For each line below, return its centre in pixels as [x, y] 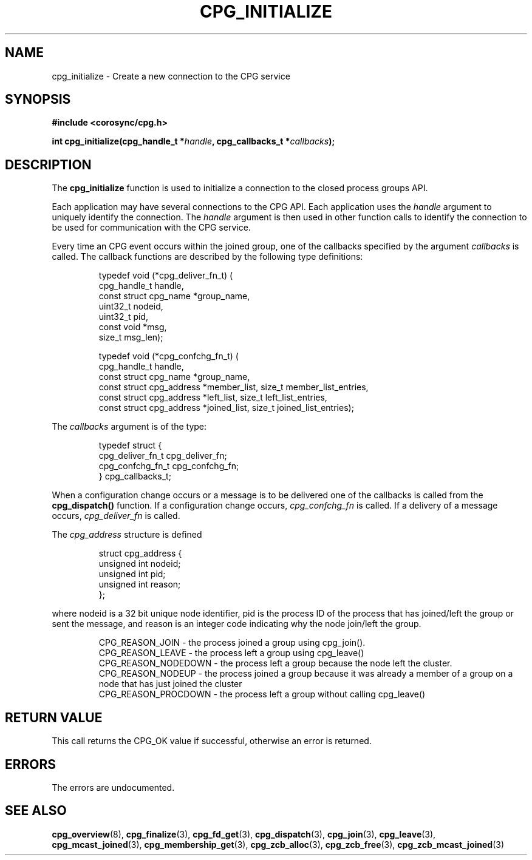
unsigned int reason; [140, 584]
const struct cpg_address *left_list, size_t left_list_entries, [213, 398]
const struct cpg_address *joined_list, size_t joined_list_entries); [226, 408]
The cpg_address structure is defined [127, 535]
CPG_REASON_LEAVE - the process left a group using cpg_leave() [231, 653]
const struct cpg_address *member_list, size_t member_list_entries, [234, 387]
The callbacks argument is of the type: [129, 427]
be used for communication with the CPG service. [151, 228]
